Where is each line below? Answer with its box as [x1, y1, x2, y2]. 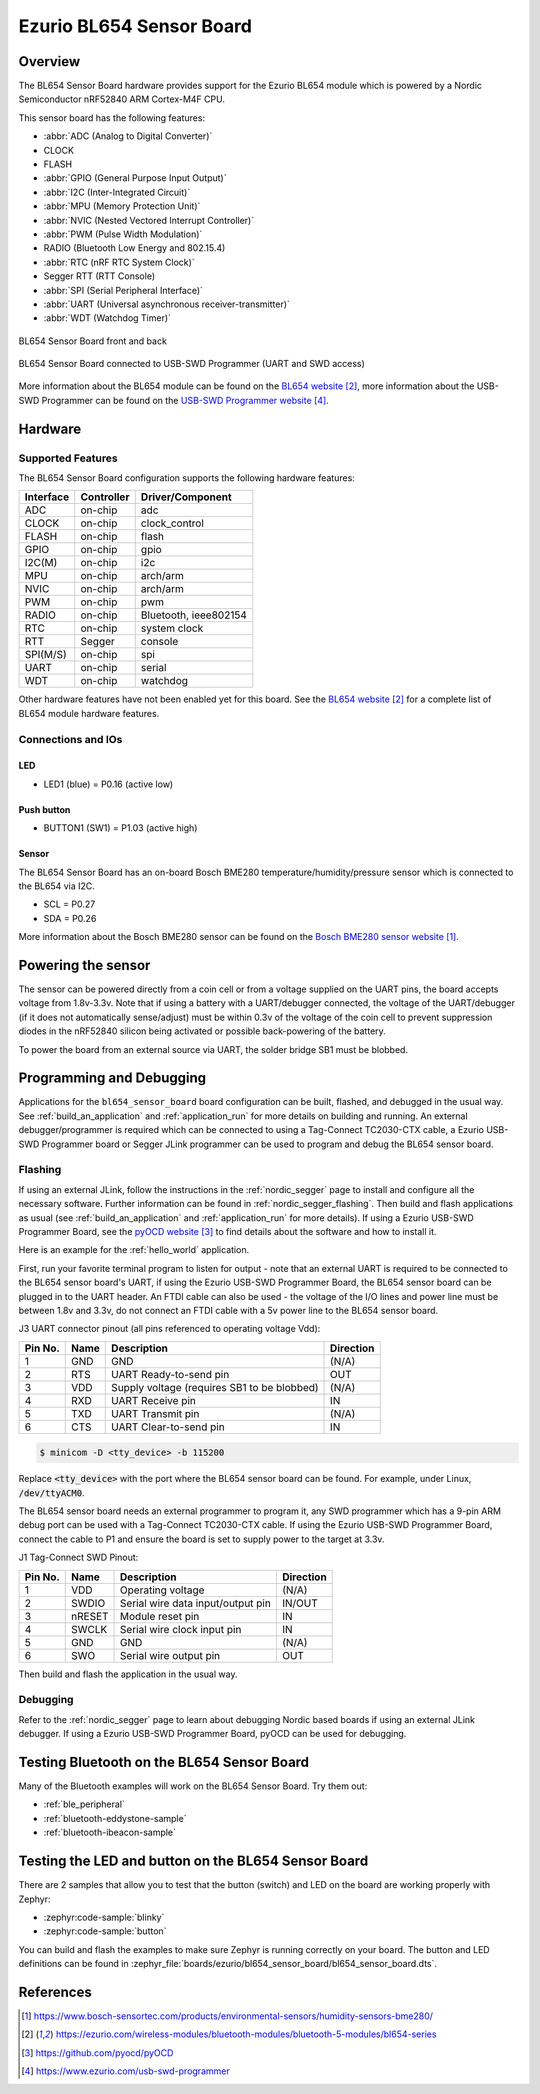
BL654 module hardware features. [18, 707, 160, 719]
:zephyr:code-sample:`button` [43, 1925, 167, 1937]
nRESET [71, 1609, 109, 1623]
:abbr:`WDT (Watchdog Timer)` [43, 312, 172, 324]
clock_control [140, 516, 205, 530]
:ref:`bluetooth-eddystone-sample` [43, 1812, 187, 1824]
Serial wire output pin [120, 1648, 221, 1662]
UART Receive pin [111, 1393, 197, 1407]
